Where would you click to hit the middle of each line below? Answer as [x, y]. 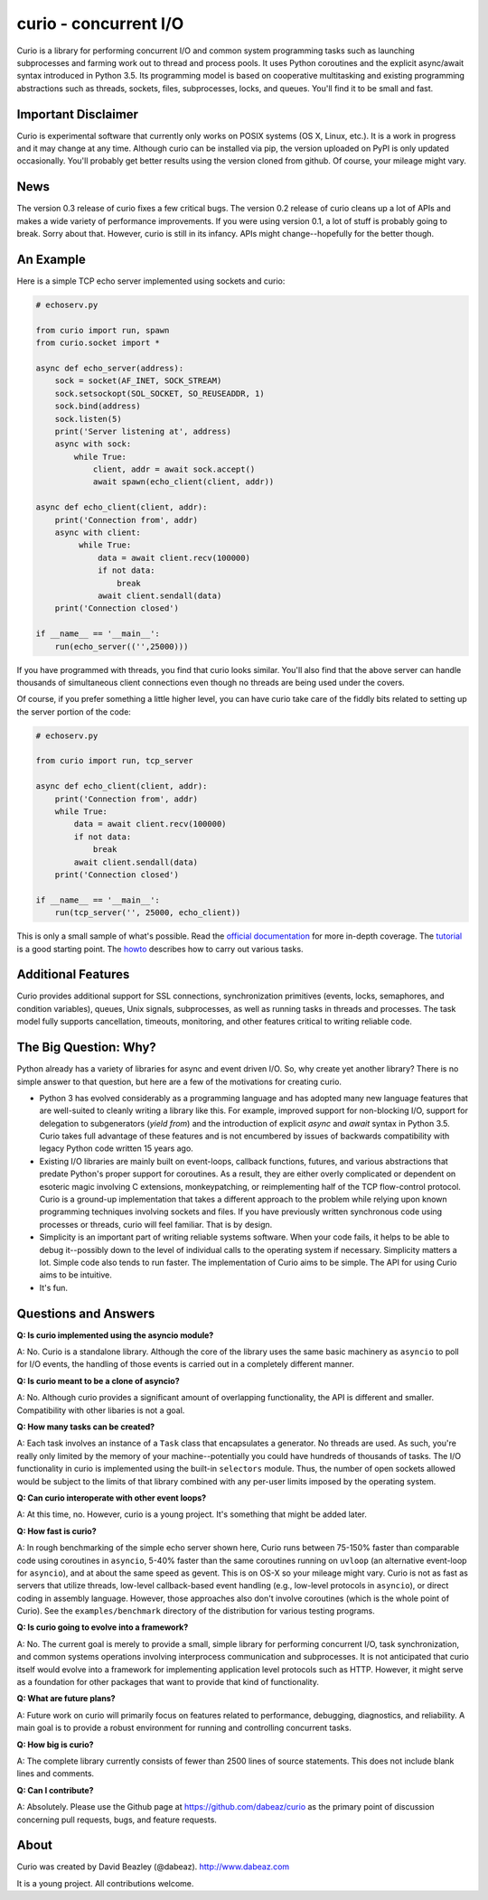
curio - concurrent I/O [100, 23]
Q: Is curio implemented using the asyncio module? [115, 1335]
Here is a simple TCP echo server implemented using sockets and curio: [151, 281]
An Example [51, 259]
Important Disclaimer [78, 114]
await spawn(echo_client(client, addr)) [183, 482]
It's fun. [53, 1287]
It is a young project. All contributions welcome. [105, 1883]
